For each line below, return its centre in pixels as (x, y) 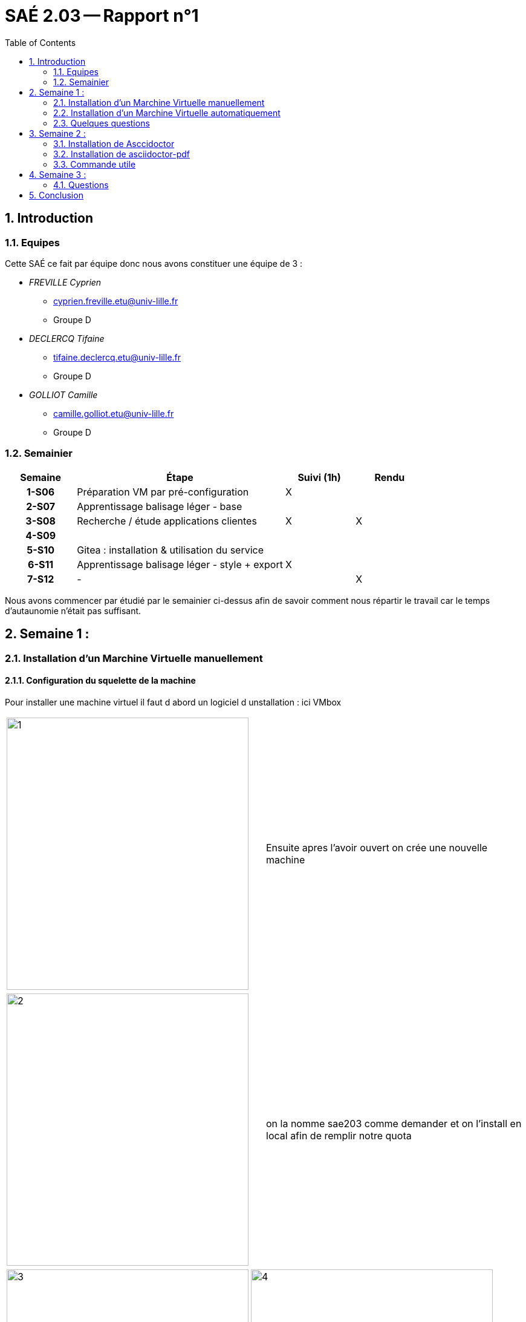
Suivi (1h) (319, 477)
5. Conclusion (56, 195)
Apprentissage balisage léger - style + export (180, 564)
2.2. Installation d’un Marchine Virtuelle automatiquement (167, 113)
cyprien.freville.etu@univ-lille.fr (116, 301)
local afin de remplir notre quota (339, 1135)
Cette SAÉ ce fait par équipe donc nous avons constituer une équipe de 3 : (154, 263)
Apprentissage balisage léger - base (160, 506)
